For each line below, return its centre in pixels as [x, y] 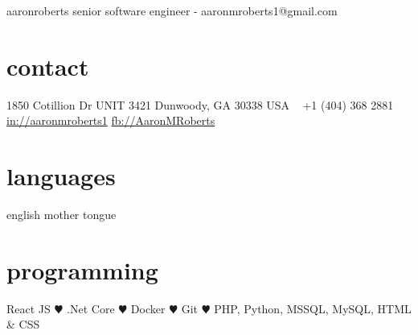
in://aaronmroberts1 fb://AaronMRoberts [111, 120]
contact [48, 66]
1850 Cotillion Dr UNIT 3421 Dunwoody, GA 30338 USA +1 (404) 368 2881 [200, 104]
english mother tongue [61, 215]
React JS [29, 308]
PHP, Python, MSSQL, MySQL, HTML [313, 308]
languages [61, 176]
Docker [148, 308]
